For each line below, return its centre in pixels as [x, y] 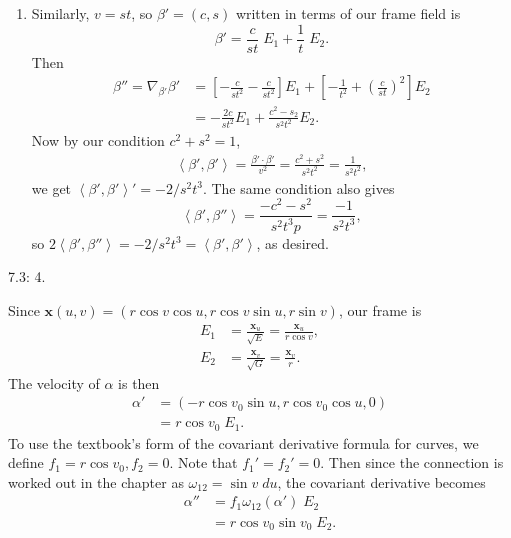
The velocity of [54, 382]
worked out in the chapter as [96, 481]
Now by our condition [98, 140]
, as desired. [293, 242]
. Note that [203, 462]
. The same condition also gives [298, 187]
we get [51, 187]
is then [139, 382]
